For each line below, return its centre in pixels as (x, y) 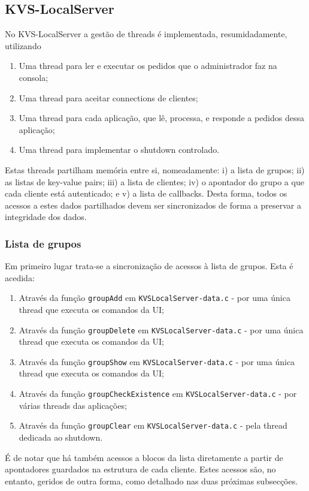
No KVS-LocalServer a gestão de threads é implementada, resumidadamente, (146, 34)
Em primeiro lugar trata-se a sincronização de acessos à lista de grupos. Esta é (149, 266)
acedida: (20, 277)
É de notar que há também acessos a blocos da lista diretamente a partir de (144, 457)
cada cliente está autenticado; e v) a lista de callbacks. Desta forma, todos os (146, 193)
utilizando (23, 45)
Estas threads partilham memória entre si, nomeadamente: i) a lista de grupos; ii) (155, 169)
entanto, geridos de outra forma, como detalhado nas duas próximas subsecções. (152, 481)
